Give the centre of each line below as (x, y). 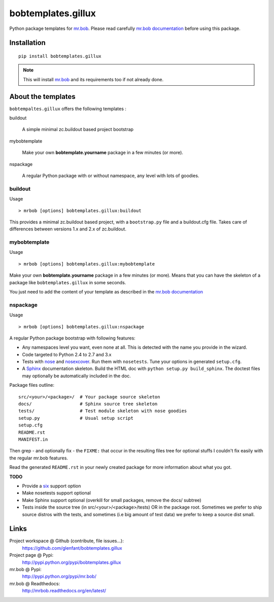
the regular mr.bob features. (39, 458)
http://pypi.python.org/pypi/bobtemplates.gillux (72, 562)
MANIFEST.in (33, 439)
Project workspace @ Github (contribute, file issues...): (66, 541)
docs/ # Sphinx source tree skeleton (88, 404)
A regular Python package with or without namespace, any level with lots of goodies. (111, 176)
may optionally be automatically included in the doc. (77, 376)
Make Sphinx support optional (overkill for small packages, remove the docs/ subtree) (112, 500)
